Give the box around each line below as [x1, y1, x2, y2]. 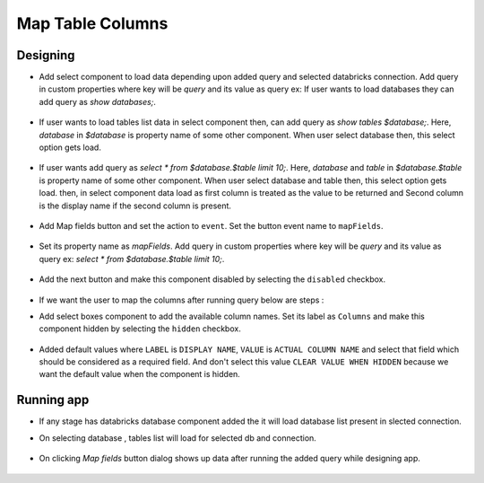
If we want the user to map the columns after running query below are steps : [39, 294, 324, 305]
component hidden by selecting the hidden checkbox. [39, 323, 241, 334]
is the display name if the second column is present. [39, 200, 232, 211]
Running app [16, 392, 90, 408]
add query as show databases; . [39, 96, 157, 107]
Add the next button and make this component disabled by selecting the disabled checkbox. [39, 274, 385, 285]
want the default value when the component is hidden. [39, 369, 241, 380]
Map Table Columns [16, 13, 169, 33]
